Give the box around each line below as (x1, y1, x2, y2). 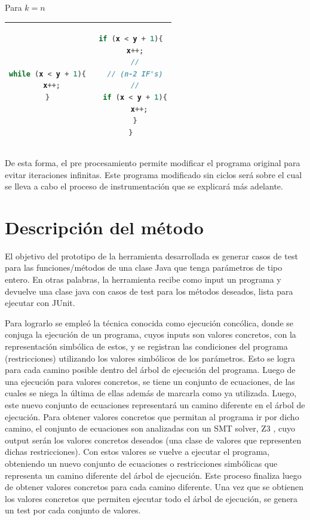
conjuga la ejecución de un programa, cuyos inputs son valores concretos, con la (5, 328, 296, 341)
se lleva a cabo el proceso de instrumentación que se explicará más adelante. (5, 180, 283, 192)
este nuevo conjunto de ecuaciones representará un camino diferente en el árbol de (5, 398, 305, 411)
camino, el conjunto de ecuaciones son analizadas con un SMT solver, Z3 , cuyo (5, 422, 296, 435)
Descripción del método (5, 215, 204, 239)
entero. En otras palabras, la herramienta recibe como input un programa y (5, 273, 281, 286)
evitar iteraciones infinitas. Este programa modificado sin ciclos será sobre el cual (5, 168, 302, 181)
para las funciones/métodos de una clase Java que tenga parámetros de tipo (5, 261, 283, 274)
